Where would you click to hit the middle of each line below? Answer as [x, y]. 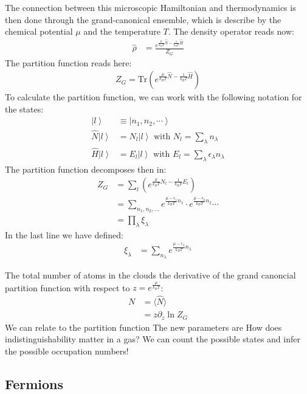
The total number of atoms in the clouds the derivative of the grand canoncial [150, 275]
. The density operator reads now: [231, 31]
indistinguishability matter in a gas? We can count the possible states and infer [153, 339]
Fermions [34, 383]
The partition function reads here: [68, 62]
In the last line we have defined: [64, 234]
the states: [24, 109]
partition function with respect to [67, 287]
